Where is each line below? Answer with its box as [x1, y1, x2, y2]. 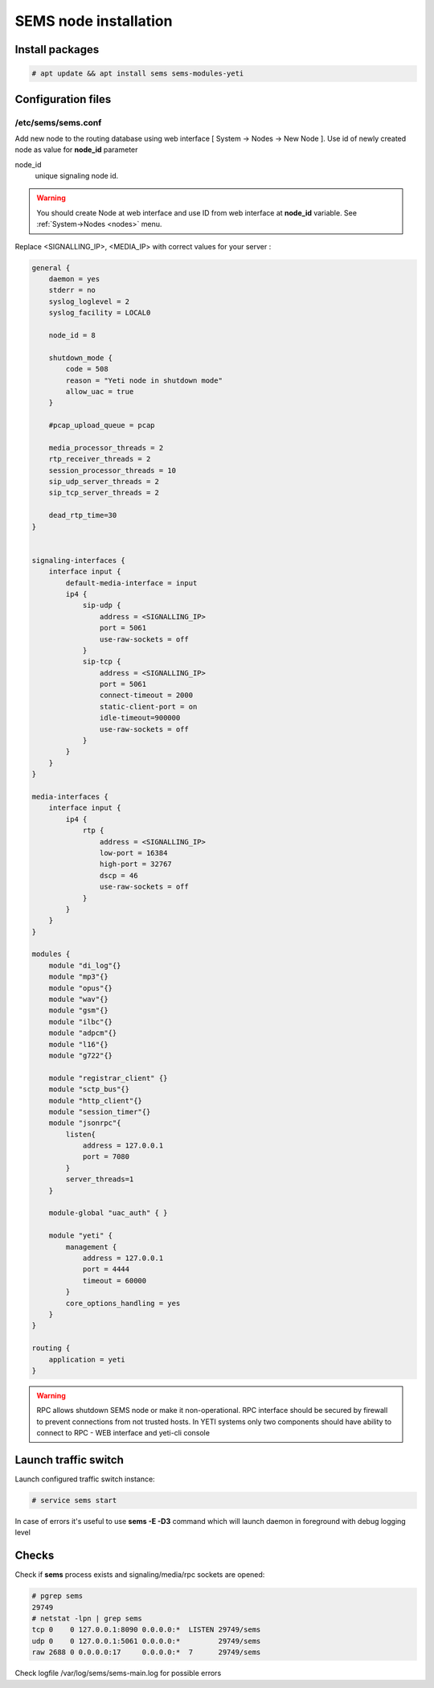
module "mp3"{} [48, 972, 108, 981]
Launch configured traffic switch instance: [14, 1474, 156, 1484]
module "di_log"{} [48, 961, 121, 970]
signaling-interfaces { [31, 556, 126, 565]
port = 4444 [82, 1265, 130, 1274]
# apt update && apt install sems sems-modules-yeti [31, 69, 244, 78]
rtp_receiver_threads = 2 [48, 454, 151, 464]
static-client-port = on [99, 702, 198, 711]
